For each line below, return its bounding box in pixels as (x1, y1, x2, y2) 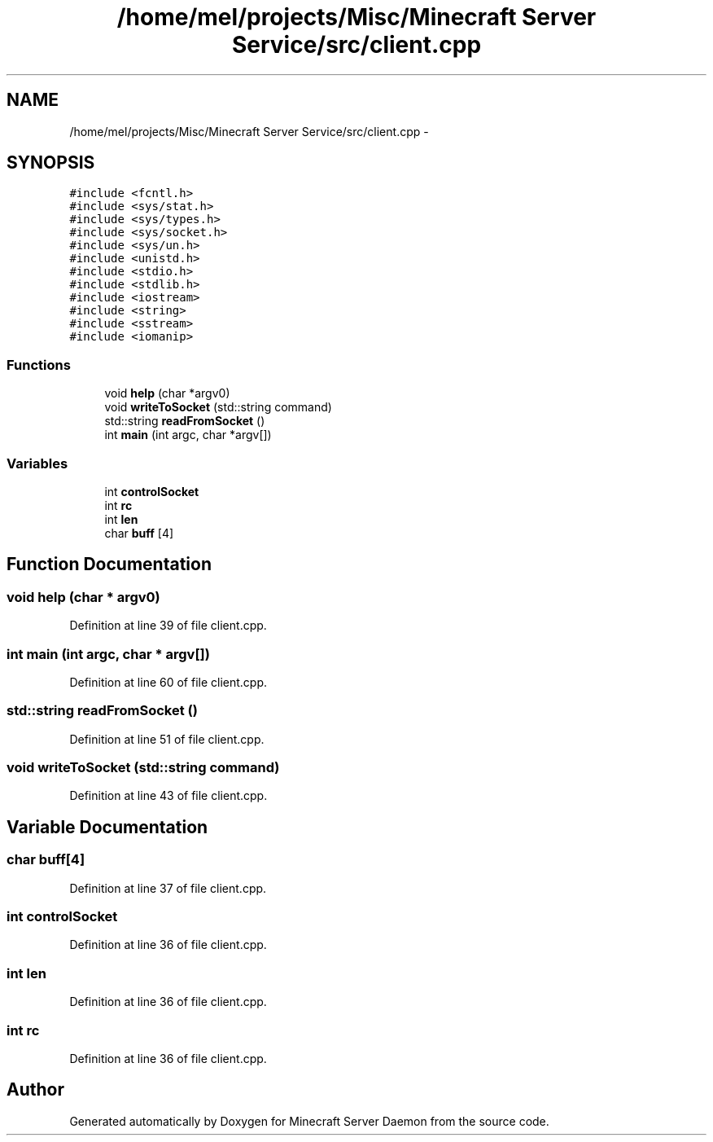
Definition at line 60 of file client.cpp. (69, 674, 268, 689)
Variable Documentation (7, 816, 208, 837)
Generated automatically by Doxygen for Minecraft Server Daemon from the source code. (69, 1113, 549, 1128)
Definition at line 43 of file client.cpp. (69, 788, 268, 803)
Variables (7, 455, 68, 472)
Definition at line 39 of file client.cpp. (69, 618, 267, 633)
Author (7, 1079, 64, 1100)
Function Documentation (7, 554, 212, 575)
